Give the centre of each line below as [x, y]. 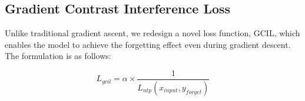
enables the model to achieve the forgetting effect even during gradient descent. [148, 44]
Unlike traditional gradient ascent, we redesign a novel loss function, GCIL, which [152, 33]
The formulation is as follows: [58, 56]
